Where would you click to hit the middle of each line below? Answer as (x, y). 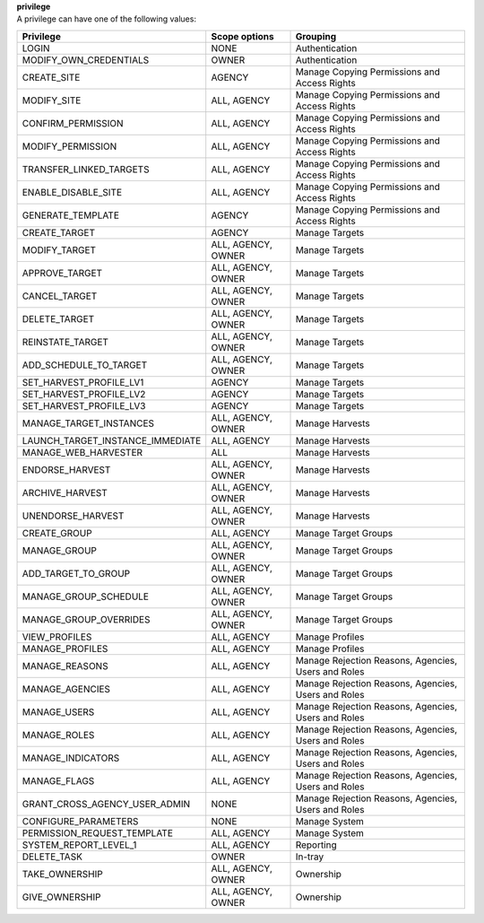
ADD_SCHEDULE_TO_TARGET (85, 365)
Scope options (242, 36)
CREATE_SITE (51, 77)
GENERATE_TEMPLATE (71, 215)
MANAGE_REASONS (65, 666)
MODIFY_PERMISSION (69, 146)
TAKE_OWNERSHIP (62, 874)
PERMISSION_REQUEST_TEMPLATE (98, 832)
